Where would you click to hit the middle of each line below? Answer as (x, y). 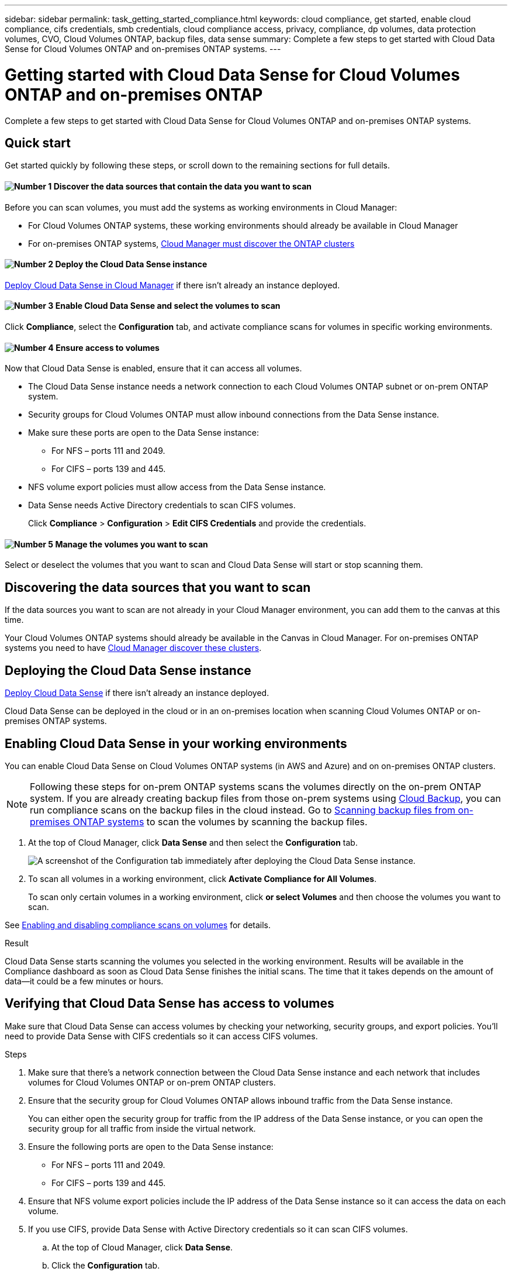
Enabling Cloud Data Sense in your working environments (176, 743)
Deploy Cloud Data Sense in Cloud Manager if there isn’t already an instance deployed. (172, 285)
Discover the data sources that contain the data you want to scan (183, 186)
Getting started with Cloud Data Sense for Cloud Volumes (232, 75)
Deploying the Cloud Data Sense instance (128, 670)
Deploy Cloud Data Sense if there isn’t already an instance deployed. (137, 693)
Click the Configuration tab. (106, 1265)
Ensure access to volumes (108, 347)
